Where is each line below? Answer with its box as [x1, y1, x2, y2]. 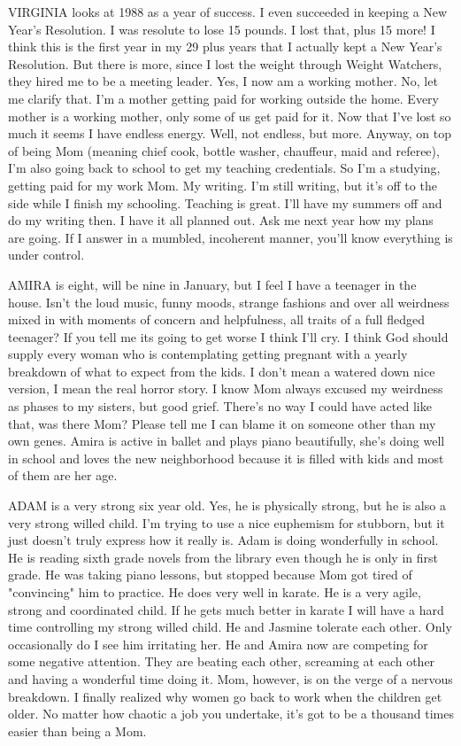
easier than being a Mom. [8, 721, 147, 740]
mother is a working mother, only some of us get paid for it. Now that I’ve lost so [8, 106, 451, 125]
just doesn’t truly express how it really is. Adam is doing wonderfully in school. [8, 531, 439, 549]
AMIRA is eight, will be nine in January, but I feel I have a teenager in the [8, 275, 417, 293]
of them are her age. [8, 466, 118, 485]
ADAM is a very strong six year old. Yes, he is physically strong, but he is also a [8, 496, 446, 515]
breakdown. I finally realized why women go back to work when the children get [8, 687, 442, 705]
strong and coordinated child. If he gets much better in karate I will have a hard [8, 600, 444, 618]
